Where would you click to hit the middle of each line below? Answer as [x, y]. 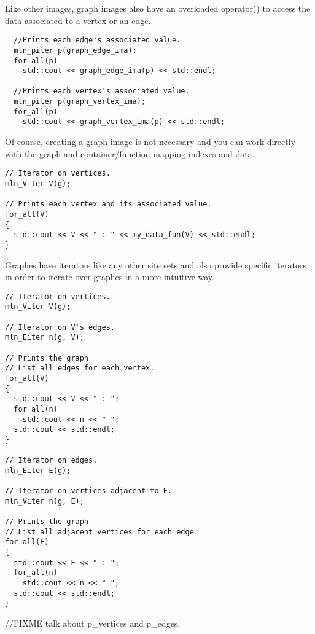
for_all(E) [27, 542]
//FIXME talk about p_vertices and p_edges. [93, 623]
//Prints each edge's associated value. [97, 40]
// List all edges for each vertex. [80, 368]
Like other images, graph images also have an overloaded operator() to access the [158, 8]
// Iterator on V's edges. [60, 327]
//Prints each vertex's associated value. [102, 91]
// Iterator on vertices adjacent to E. [89, 491]
